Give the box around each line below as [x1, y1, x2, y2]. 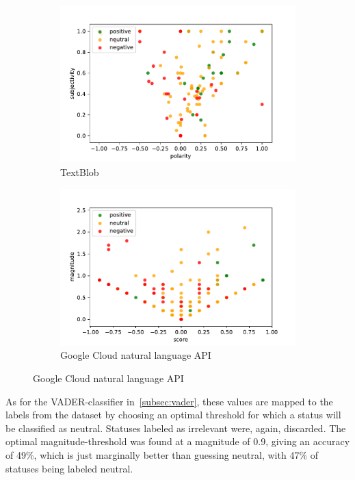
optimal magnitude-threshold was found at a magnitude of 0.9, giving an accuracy [5, 434, 350, 449]
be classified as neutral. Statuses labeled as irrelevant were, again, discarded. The [5, 420, 346, 435]
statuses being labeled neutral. [5, 461, 133, 475]
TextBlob [60, 164, 99, 179]
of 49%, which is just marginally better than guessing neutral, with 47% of [5, 448, 319, 462]
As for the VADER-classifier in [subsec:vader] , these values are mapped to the [5, 394, 333, 408]
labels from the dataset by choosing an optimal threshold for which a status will [5, 407, 341, 422]
